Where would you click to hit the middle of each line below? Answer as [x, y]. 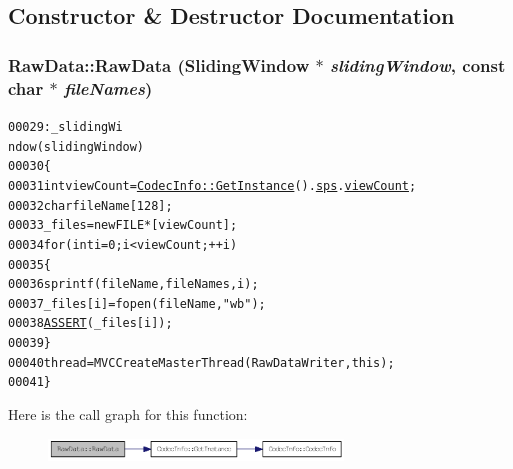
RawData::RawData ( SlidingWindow [159, 64]
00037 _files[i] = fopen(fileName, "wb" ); [137, 303]
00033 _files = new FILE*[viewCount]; [123, 225]
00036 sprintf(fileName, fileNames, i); [133, 284]
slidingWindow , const [417, 64]
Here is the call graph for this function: [128, 414]
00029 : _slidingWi [65, 126]
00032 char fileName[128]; [90, 205]
